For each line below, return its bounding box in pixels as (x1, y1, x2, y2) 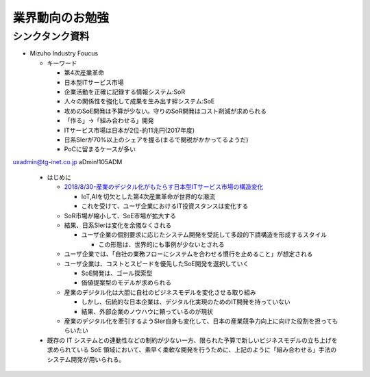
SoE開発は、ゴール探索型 (81, 269, 153, 277)
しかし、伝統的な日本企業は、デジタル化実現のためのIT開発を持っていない (81, 298, 291, 306)
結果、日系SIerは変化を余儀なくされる (64, 221, 172, 229)
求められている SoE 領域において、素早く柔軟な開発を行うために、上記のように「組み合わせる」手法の (47, 346, 337, 354)
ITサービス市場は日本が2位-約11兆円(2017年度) (64, 126, 195, 134)
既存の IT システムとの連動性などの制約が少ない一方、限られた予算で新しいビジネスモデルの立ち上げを (47, 336, 338, 344)
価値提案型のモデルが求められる (81, 278, 171, 287)
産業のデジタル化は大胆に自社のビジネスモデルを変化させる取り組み (64, 288, 256, 296)
